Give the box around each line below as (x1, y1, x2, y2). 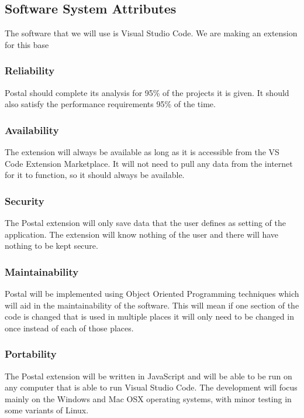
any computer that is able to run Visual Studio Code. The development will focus (5, 381, 298, 393)
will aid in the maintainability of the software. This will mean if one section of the (5, 299, 299, 311)
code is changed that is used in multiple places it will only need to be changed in (5, 310, 294, 323)
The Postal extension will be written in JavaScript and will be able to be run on (5, 369, 292, 382)
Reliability (5, 63, 55, 78)
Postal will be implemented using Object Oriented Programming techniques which (5, 287, 299, 300)
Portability (5, 347, 57, 361)
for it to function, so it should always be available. (5, 169, 185, 181)
